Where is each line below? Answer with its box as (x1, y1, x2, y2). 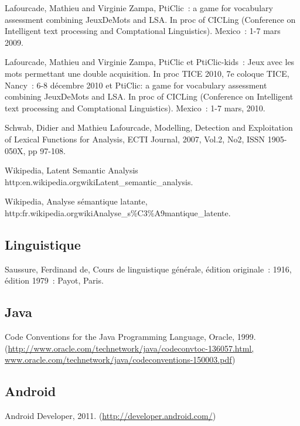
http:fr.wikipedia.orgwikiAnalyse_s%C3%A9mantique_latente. (5, 206, 231, 219)
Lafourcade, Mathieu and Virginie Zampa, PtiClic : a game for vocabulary (5, 2, 273, 13)
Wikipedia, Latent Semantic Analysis (5, 164, 138, 176)
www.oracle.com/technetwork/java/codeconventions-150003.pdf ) (5, 353, 236, 366)
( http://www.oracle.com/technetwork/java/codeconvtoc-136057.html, (5, 342, 254, 354)
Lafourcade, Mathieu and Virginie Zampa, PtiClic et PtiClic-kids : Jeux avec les (5, 56, 295, 68)
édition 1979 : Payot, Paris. (5, 274, 104, 287)
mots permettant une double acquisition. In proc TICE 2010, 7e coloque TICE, (5, 67, 289, 79)
